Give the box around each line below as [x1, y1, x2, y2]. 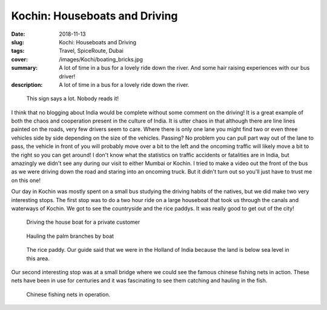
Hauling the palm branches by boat [26, 232, 114, 240]
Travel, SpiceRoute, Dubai [59, 47, 124, 55]
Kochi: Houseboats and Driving [59, 38, 136, 45]
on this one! [11, 177, 41, 184]
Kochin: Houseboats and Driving [11, 9, 178, 22]
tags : [11, 47, 25, 55]
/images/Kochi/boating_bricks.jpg [59, 55, 144, 63]
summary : [11, 64, 38, 72]
